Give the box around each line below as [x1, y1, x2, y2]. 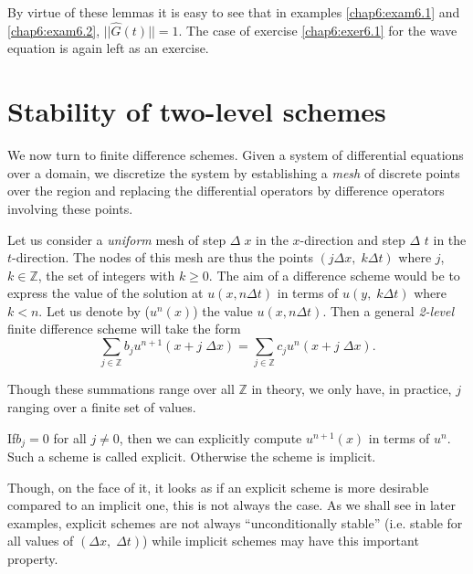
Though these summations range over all [7, 379, 235, 399]
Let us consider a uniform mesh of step [7, 229, 226, 249]
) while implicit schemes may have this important [142, 531, 419, 550]
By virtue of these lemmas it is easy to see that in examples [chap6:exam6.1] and [7, 3, 460, 21]
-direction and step [300, 229, 405, 249]
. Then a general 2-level [322, 301, 455, 320]
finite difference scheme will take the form [7, 319, 241, 338]
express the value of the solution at [7, 283, 204, 303]
